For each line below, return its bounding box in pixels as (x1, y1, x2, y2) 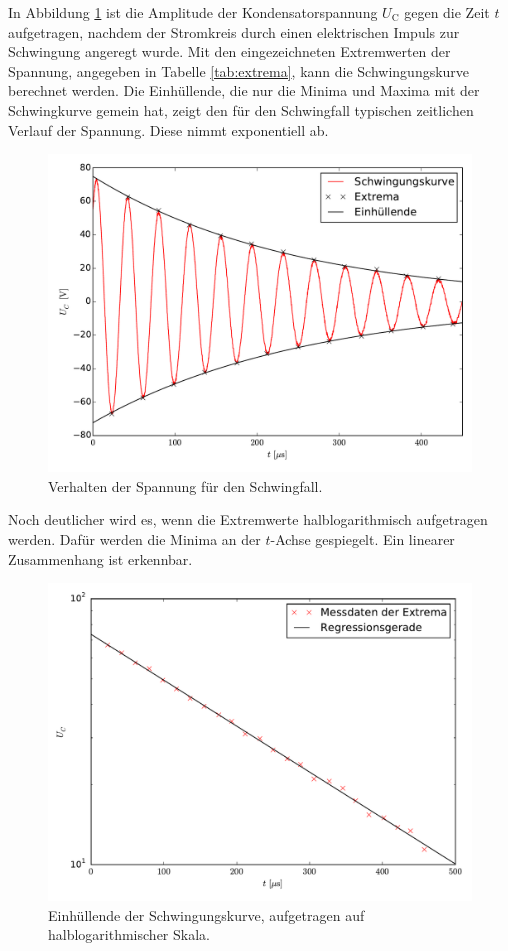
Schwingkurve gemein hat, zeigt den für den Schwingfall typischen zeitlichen (8, 99, 474, 120)
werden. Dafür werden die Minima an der (8, 528, 261, 549)
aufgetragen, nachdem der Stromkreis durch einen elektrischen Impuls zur (8, 21, 460, 42)
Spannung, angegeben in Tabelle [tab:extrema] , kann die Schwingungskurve (8, 60, 470, 81)
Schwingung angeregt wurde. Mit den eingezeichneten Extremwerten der (8, 41, 451, 62)
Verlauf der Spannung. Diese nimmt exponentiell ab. (8, 119, 329, 140)
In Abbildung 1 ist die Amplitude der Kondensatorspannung (8, 2, 378, 22)
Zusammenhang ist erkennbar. (8, 548, 193, 569)
